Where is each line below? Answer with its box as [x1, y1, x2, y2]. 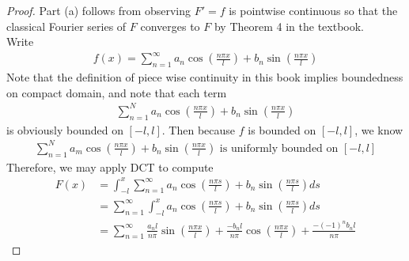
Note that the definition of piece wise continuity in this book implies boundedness [6, 69, 403, 85]
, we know [354, 121, 403, 138]
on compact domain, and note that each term [6, 84, 227, 100]
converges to [140, 17, 200, 34]
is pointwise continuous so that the [229, 2, 398, 18]
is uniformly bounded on [219, 142, 339, 154]
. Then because [161, 121, 236, 138]
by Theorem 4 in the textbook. [214, 17, 364, 34]
